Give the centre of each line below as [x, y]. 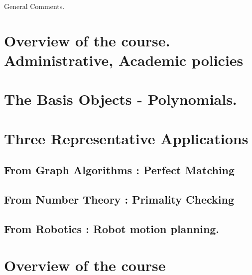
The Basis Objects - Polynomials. [121, 99]
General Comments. [34, 6]
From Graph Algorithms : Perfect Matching [120, 170]
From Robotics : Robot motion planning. [112, 228]
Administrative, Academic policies [124, 60]
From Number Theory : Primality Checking [119, 199]
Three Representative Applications [126, 138]
